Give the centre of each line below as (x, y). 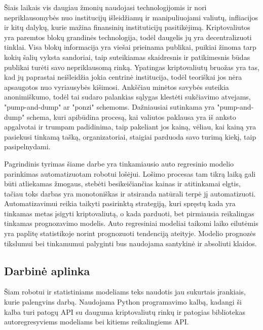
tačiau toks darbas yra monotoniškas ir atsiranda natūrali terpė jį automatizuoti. (130, 193)
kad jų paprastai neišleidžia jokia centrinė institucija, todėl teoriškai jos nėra (123, 77)
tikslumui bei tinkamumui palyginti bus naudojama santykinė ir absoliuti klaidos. (130, 243)
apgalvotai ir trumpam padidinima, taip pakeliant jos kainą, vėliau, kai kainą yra (130, 127)
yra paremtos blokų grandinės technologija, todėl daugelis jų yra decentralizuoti (128, 37)
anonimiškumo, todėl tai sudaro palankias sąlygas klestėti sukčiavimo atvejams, (127, 97)
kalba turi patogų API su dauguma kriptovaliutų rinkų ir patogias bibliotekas (125, 311)
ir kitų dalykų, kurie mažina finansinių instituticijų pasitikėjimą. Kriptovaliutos (127, 27)
